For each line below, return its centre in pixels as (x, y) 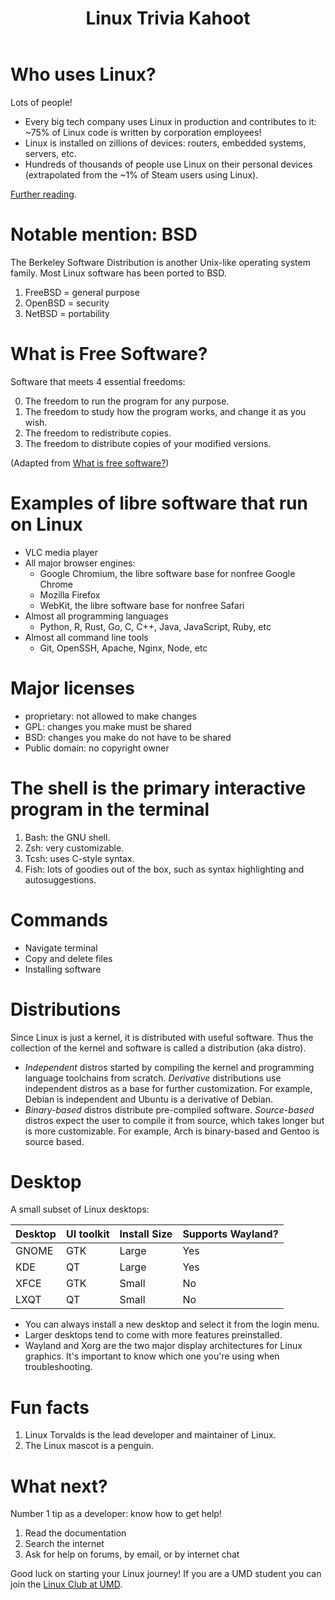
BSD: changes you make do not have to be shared (128, 737)
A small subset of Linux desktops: (80, 1209)
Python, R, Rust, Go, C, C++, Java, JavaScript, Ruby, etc (155, 626)
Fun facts (50, 1407)
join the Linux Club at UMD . (66, 1584)
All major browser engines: (80, 563)
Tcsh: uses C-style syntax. (79, 858)
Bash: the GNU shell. (67, 837)
